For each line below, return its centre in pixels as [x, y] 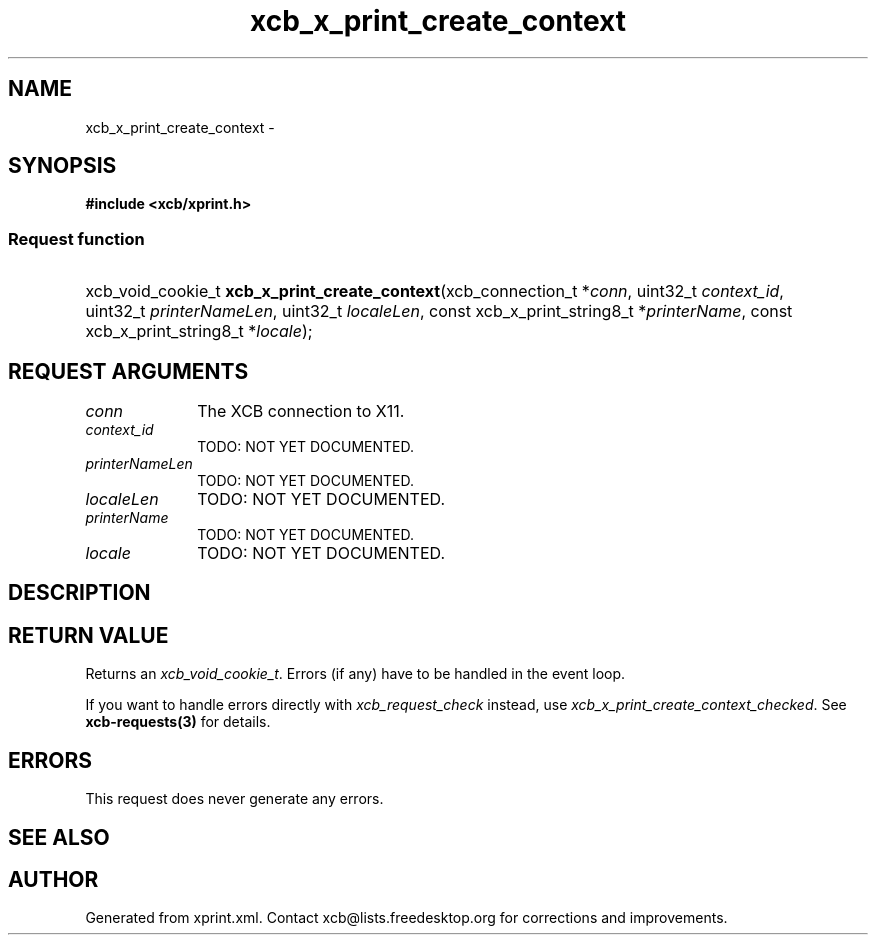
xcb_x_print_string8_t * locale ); [199, 331]
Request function [76, 238]
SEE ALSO [59, 837]
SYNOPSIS [62, 166]
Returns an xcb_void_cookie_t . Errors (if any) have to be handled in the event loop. [355, 674]
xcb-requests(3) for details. [178, 722]
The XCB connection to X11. [301, 411]
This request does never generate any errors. [234, 799]
